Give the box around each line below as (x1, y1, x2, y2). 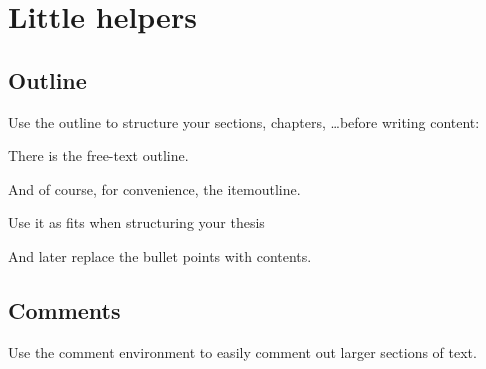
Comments (8, 294, 121, 325)
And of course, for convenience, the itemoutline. (8, 178, 301, 199)
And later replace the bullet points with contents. (8, 245, 312, 266)
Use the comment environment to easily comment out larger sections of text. (8, 341, 477, 362)
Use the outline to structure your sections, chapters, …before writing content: (8, 111, 480, 132)
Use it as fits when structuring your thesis (8, 212, 265, 233)
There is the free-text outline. (8, 145, 189, 166)
